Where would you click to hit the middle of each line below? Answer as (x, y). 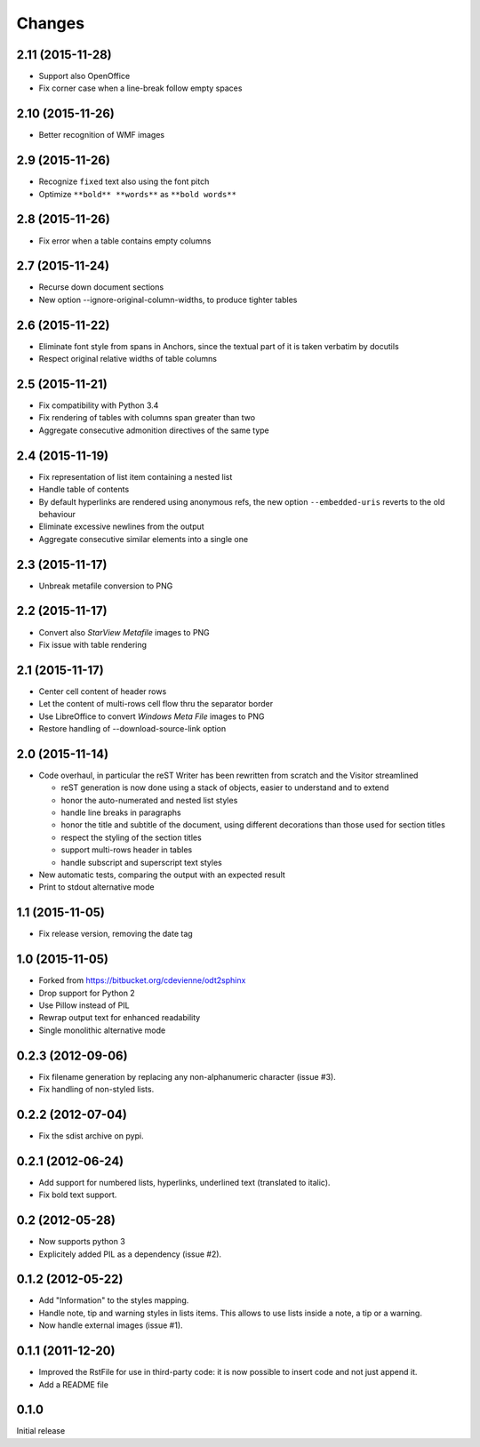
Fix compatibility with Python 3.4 (99, 405)
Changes (50, 23)
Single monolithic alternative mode (102, 1030)
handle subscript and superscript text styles (141, 862)
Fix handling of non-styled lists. (96, 1090)
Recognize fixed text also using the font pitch (124, 181)
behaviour (57, 514)
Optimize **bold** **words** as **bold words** (138, 194)
